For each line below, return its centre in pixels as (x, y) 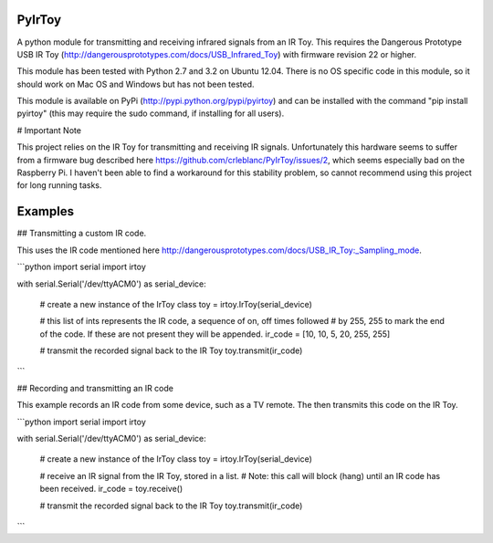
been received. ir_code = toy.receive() (111, 489)
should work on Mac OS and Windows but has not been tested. (136, 84)
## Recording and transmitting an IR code (95, 388)
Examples (46, 211)
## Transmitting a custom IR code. (82, 234)
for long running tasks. (59, 185)
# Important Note (49, 130)
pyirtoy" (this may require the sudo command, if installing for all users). (151, 113)
